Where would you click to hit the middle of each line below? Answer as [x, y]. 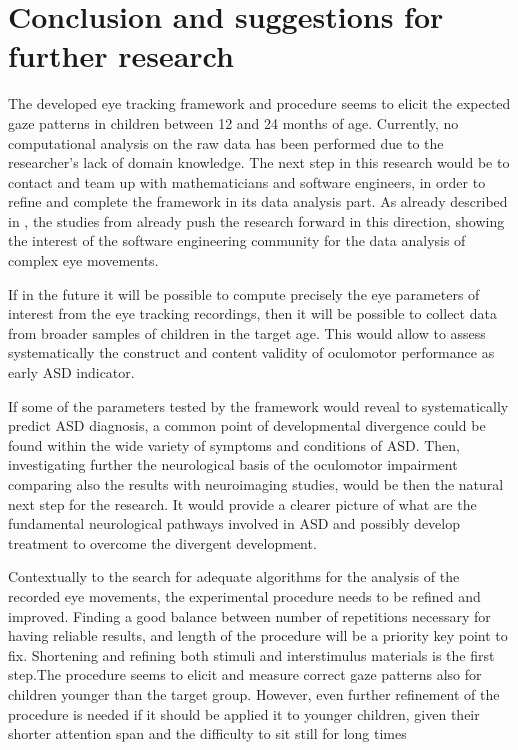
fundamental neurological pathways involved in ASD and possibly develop [234, 523]
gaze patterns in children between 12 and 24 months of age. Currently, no [233, 122]
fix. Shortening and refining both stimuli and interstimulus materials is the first [251, 654]
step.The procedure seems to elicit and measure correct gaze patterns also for [245, 674]
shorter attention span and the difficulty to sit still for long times [207, 733]
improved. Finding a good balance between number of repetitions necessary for [249, 615]
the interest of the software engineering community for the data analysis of [237, 240]
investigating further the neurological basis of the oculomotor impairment [233, 464]
